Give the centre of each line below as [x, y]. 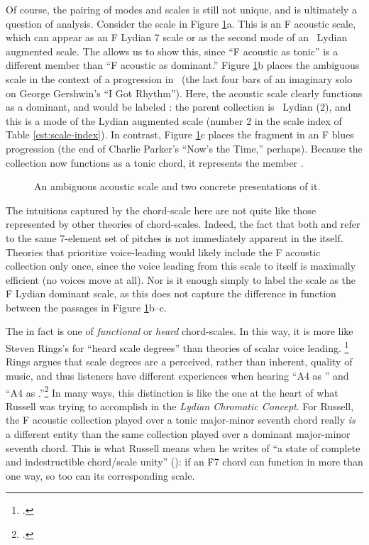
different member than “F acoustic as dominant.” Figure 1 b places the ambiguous [183, 65]
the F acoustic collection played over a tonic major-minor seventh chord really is [181, 420]
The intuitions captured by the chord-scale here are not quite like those [161, 210]
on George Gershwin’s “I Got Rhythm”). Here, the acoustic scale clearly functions [184, 93]
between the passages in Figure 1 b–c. [86, 307]
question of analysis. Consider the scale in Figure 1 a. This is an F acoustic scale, [181, 23]
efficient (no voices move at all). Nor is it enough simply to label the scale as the [181, 279]
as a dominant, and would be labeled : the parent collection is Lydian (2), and [178, 107]
